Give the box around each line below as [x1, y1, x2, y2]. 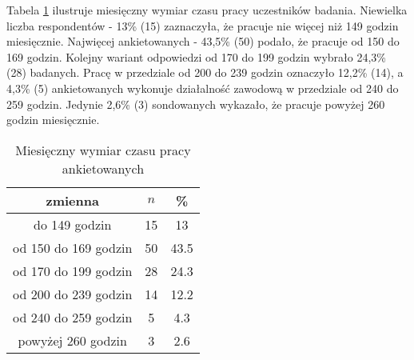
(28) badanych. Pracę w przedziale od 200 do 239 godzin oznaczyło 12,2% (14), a [6, 64, 404, 81]
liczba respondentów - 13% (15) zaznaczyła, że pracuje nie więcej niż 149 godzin [6, 17, 399, 34]
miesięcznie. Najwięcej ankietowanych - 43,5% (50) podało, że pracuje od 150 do [6, 33, 400, 50]
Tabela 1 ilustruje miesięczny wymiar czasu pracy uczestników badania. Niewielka [6, 2, 408, 18]
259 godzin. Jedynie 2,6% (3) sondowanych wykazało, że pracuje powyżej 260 [6, 95, 385, 112]
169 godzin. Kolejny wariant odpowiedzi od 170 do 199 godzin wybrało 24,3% [6, 48, 386, 65]
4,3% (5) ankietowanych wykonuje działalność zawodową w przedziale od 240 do [6, 79, 399, 96]
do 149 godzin [34, 214, 112, 234]
